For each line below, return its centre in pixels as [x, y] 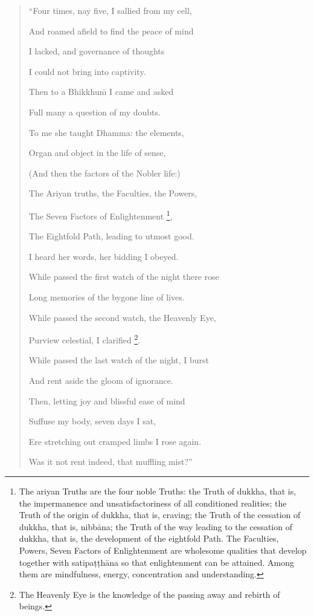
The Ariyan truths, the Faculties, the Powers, [113, 193]
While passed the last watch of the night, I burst [119, 360]
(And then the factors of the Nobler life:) [104, 173]
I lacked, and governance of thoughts [97, 51]
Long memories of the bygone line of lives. [107, 297]
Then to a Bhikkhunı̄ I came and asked [101, 92]
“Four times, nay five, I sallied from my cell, [110, 10]
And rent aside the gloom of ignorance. [101, 380]
